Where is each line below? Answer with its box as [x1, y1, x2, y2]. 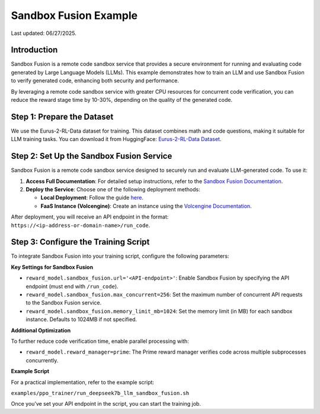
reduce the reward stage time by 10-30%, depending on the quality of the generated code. [11, 97, 233, 104]
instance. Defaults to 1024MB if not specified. [25, 316, 137, 323]
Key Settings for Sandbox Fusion [11, 264, 94, 271]
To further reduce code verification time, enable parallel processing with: [11, 338, 189, 345]
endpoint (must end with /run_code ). [25, 283, 119, 290]
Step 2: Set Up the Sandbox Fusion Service [11, 151, 172, 161]
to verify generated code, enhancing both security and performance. [11, 77, 180, 84]
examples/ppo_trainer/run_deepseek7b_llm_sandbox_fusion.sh [11, 390, 190, 396]
